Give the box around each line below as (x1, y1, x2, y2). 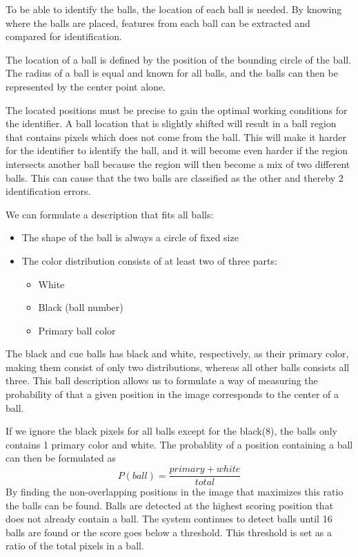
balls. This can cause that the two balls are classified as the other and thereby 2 (6, 170, 344, 185)
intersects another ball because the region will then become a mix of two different (6, 156, 350, 171)
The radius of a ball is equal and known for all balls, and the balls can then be (6, 66, 338, 80)
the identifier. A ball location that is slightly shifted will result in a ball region (6, 116, 337, 131)
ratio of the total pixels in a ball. (6, 538, 144, 553)
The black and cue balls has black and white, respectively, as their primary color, (6, 346, 349, 361)
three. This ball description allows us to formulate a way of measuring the (6, 373, 318, 388)
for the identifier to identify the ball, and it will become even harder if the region (6, 143, 348, 158)
